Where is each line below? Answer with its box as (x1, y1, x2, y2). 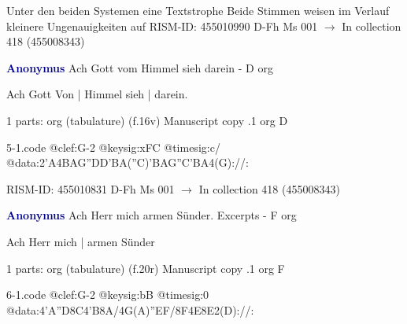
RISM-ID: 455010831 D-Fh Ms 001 (6, 180, 175, 197)
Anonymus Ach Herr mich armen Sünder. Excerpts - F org (6, 207, 297, 223)
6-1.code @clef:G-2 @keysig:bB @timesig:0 (6, 286, 209, 303)
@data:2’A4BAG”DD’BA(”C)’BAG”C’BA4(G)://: (6, 154, 249, 171)
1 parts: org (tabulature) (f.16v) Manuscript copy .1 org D (6, 112, 288, 128)
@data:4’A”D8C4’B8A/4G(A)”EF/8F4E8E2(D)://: (6, 301, 254, 318)
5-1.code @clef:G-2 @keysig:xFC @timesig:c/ (6, 138, 220, 155)
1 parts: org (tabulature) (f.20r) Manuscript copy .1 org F (6, 260, 285, 276)
